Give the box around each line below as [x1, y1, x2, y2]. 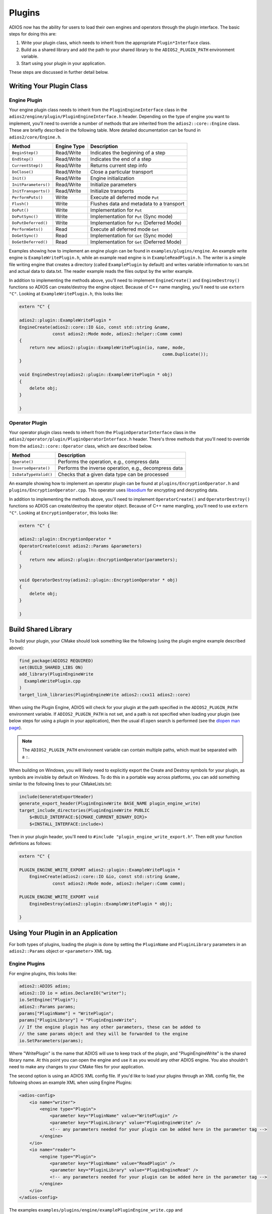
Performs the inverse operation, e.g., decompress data [58, 465, 183, 472]
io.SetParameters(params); [19, 1038, 83, 1044]
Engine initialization [90, 175, 135, 182]
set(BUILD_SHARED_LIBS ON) [19, 664, 83, 670]
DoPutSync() [12, 214, 38, 219]
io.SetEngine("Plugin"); [19, 997, 79, 1003]
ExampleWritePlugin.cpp [24, 678, 81, 684]
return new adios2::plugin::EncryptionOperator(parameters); [29, 556, 178, 562]
